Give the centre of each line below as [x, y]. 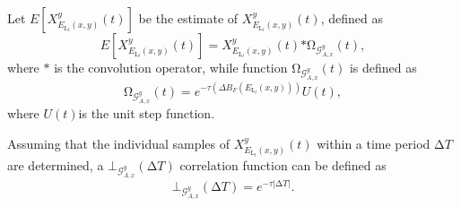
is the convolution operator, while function [171, 67]
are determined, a [56, 165]
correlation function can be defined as [283, 165]
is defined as [383, 67]
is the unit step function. [147, 113]
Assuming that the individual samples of [119, 143]
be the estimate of [188, 18]
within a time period [374, 143]
